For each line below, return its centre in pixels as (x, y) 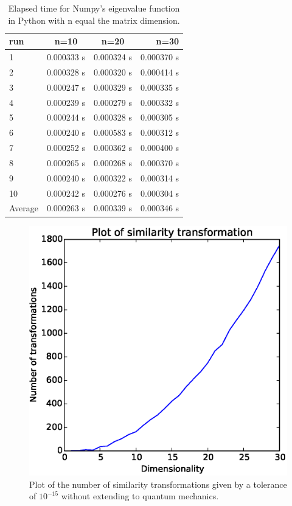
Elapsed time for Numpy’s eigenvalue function (94, 8)
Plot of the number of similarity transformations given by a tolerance (158, 484)
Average (24, 208)
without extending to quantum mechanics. (140, 496)
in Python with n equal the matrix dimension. (94, 20)
